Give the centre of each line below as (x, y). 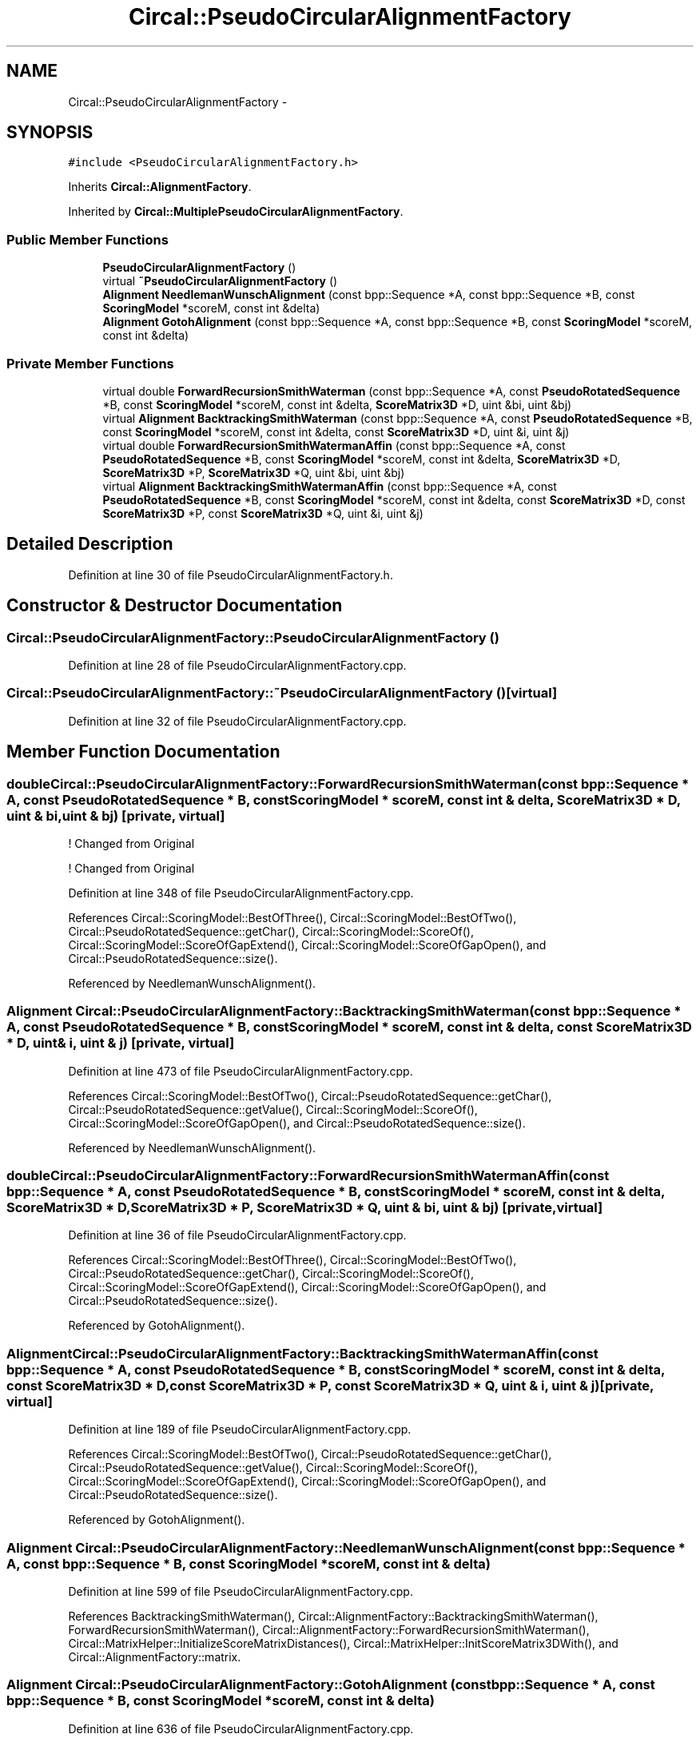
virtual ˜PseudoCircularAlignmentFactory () (220, 281)
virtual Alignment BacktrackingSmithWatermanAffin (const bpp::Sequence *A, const (330, 486)
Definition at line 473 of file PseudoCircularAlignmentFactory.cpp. (241, 1071)
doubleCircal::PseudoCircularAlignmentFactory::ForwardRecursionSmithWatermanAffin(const (308, 1176)
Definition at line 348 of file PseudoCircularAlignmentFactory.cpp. (241, 893)
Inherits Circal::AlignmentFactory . (160, 187)
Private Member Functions (90, 363)
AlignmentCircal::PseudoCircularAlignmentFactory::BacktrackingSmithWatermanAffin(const (302, 1353)
